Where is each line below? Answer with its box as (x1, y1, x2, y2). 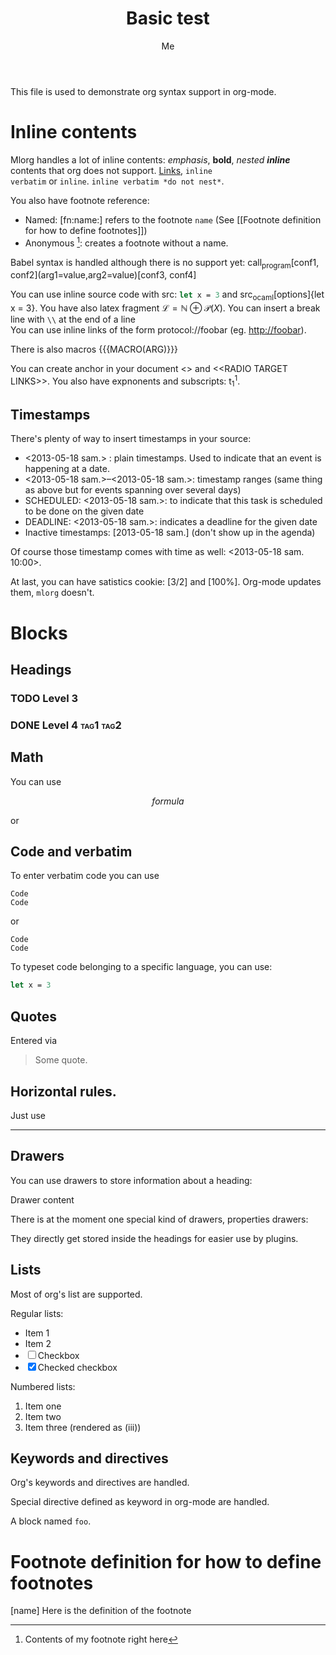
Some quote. (34, 1054, 88, 1066)
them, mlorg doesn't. (10, 587, 95, 599)
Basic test (126, 7, 210, 30)
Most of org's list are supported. (10, 1288, 143, 1300)
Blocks (10, 622, 68, 644)
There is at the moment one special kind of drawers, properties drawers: (10, 1213, 309, 1225)
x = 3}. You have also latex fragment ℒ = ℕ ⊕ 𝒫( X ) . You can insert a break (10, 302, 321, 314)
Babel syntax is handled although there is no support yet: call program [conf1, (10, 256, 320, 271)
